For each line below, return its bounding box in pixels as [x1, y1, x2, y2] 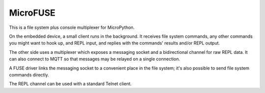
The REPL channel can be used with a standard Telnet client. [9, 81, 132, 87]
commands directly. [9, 71, 49, 78]
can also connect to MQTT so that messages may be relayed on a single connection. [9, 56, 180, 62]
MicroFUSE [9, 7, 56, 18]
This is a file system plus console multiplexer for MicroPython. [9, 24, 135, 30]
